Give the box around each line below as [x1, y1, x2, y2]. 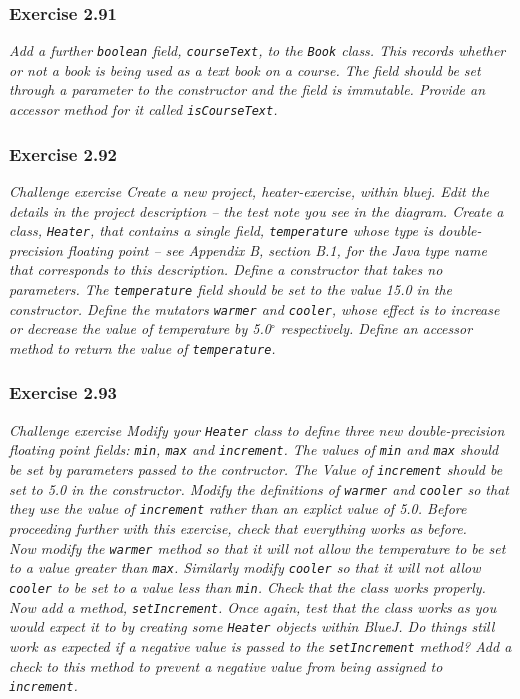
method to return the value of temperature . [9, 337, 276, 358]
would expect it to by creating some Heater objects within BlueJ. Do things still [9, 616, 495, 637]
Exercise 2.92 [9, 141, 118, 166]
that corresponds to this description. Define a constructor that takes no [9, 259, 443, 280]
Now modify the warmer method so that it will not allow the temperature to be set [9, 537, 506, 558]
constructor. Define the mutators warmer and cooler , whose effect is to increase [9, 298, 500, 319]
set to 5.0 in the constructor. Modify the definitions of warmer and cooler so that [9, 478, 509, 499]
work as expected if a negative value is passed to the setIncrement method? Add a [9, 635, 512, 656]
